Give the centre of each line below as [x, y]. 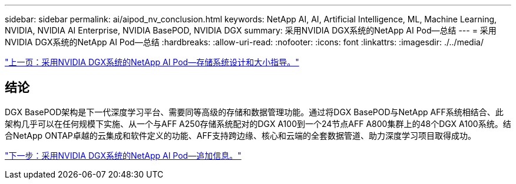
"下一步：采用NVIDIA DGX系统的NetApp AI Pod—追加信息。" [123, 155]
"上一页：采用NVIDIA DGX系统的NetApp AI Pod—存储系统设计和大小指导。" [152, 62]
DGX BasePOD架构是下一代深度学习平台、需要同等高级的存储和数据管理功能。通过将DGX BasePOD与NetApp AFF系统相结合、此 [254, 112]
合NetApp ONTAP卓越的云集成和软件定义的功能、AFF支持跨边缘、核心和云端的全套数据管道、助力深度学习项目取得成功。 [240, 135]
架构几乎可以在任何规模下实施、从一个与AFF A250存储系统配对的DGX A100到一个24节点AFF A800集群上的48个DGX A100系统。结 [258, 123]
